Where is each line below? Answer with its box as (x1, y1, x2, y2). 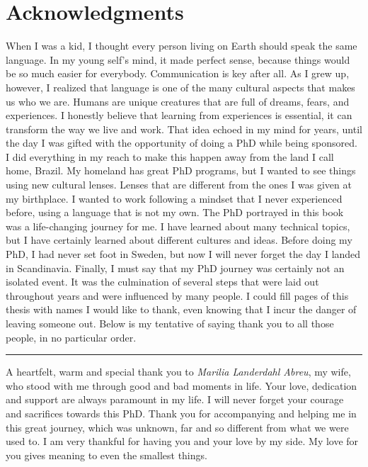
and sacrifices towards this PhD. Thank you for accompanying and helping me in (6, 405, 357, 420)
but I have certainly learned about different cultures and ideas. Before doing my (6, 232, 352, 247)
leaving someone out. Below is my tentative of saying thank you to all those (6, 316, 334, 330)
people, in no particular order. (6, 330, 137, 344)
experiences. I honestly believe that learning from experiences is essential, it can (6, 108, 352, 123)
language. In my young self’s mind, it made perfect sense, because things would (6, 52, 350, 67)
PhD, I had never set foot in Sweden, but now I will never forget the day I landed (6, 247, 361, 261)
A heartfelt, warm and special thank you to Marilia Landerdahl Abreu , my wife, (6, 364, 351, 379)
